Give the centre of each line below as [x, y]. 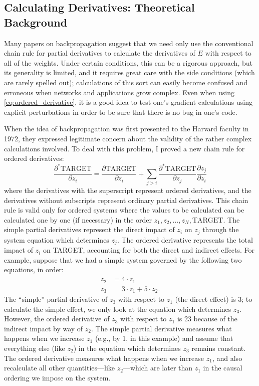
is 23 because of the [207, 319]
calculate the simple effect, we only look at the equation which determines [118, 309]
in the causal [223, 368]
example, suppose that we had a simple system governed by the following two [123, 259]
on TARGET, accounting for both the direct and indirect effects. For [149, 250]
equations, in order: [34, 269]
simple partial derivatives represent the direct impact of [89, 229]
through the [221, 229]
